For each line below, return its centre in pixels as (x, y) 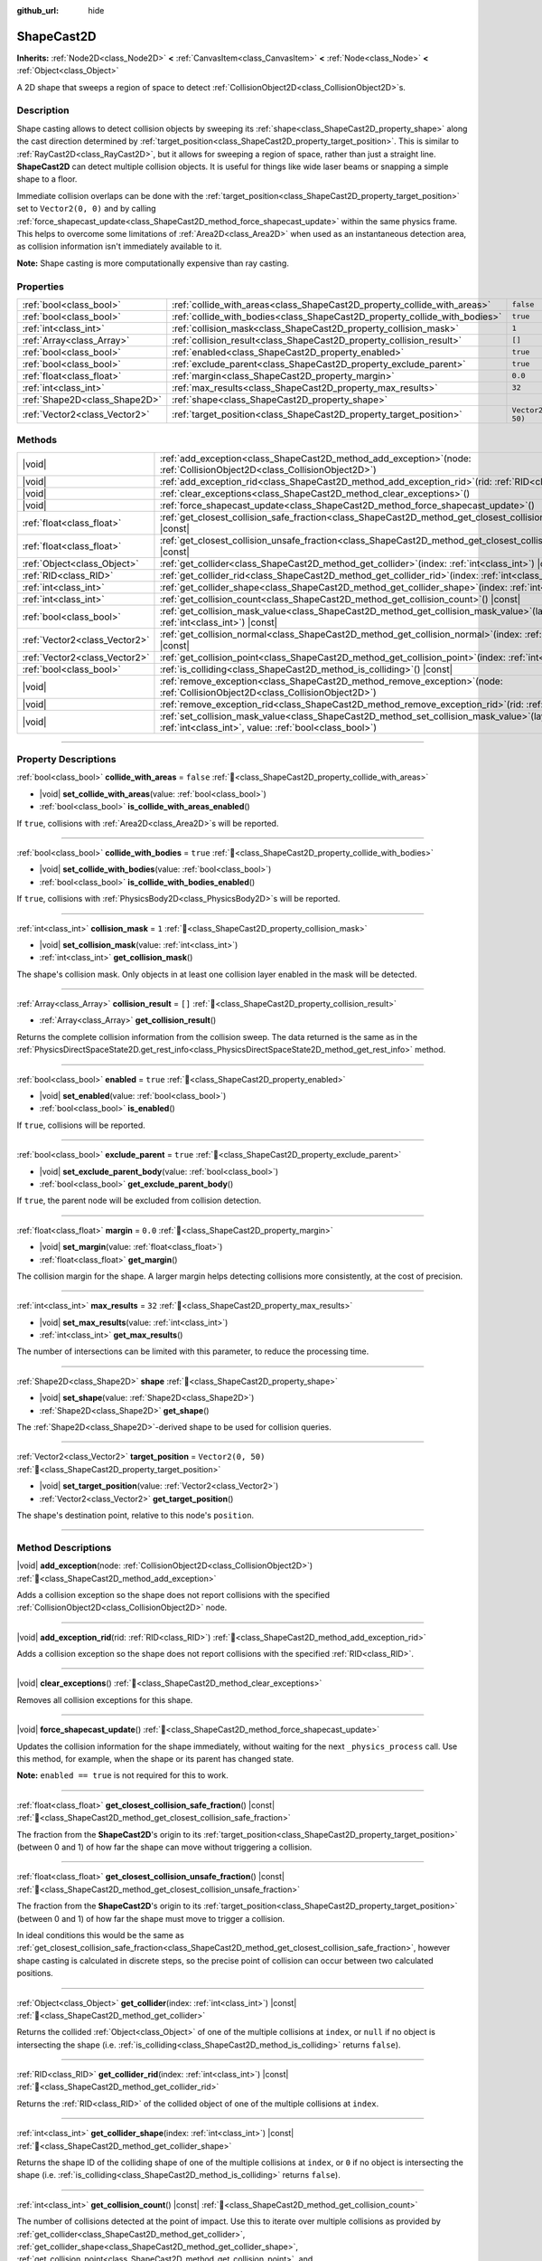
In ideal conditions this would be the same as (100, 1935)
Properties (41, 287)
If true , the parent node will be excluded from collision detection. (139, 1201)
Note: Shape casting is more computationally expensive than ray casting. (153, 263)
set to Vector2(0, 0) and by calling (87, 209)
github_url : (37, 10)
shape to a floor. (47, 179)
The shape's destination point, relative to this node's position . (135, 1515)
